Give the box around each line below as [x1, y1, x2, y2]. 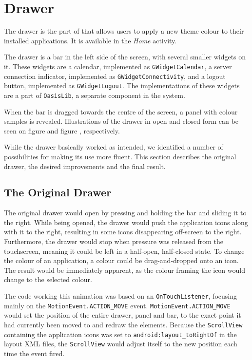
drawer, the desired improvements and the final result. [4, 161, 166, 171]
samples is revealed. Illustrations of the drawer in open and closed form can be [4, 116, 238, 126]
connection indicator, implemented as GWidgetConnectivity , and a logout [4, 71, 226, 81]
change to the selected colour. [4, 274, 92, 284]
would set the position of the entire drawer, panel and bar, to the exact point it [4, 310, 241, 320]
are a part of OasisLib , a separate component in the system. [4, 90, 185, 100]
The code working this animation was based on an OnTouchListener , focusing [4, 291, 237, 301]
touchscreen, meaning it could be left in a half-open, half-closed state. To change [4, 246, 245, 256]
